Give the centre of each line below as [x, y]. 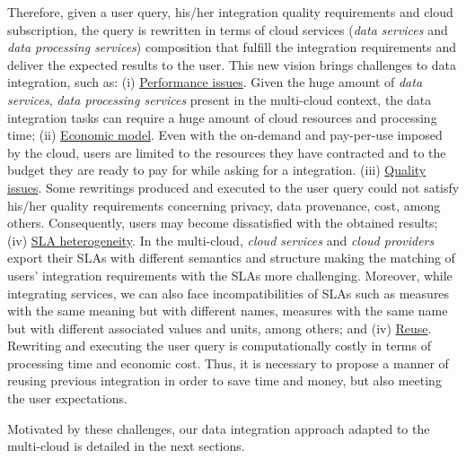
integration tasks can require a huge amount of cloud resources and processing [222, 117]
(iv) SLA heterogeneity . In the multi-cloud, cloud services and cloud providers [221, 240]
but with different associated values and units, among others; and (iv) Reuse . [220, 328]
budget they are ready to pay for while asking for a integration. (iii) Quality [217, 170]
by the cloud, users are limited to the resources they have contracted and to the [227, 152]
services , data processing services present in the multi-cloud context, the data [220, 99]
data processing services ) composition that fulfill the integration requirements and [232, 47]
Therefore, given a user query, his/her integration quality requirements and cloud [230, 12]
